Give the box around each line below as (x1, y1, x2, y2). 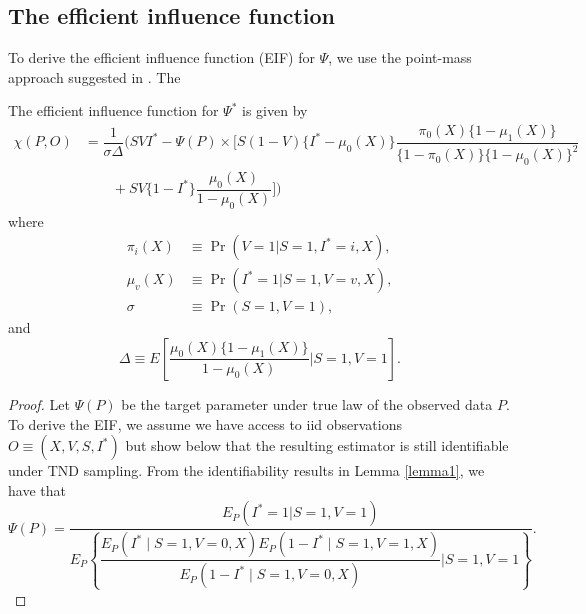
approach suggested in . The (8, 66, 181, 87)
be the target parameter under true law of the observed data (121, 393, 493, 414)
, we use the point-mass (328, 47, 472, 68)
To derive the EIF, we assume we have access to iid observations (8, 413, 403, 434)
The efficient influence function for (8, 100, 219, 121)
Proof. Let (8, 393, 70, 414)
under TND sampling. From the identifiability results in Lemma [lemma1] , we (8, 460, 485, 481)
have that (8, 479, 66, 500)
